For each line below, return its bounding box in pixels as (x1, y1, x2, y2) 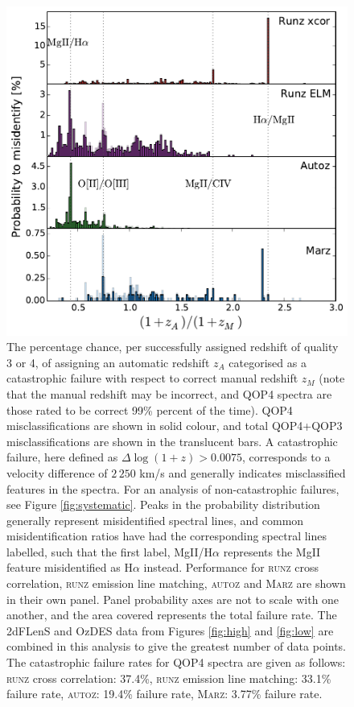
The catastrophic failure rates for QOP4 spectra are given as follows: (6, 654, 346, 671)
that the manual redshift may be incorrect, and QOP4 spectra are (6, 385, 332, 402)
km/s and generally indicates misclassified (139, 464, 346, 481)
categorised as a (228, 353, 307, 370)
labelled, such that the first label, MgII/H (6, 543, 213, 560)
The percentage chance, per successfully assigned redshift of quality (6, 338, 339, 355)
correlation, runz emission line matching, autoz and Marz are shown (6, 575, 346, 592)
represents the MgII (223, 543, 321, 560)
